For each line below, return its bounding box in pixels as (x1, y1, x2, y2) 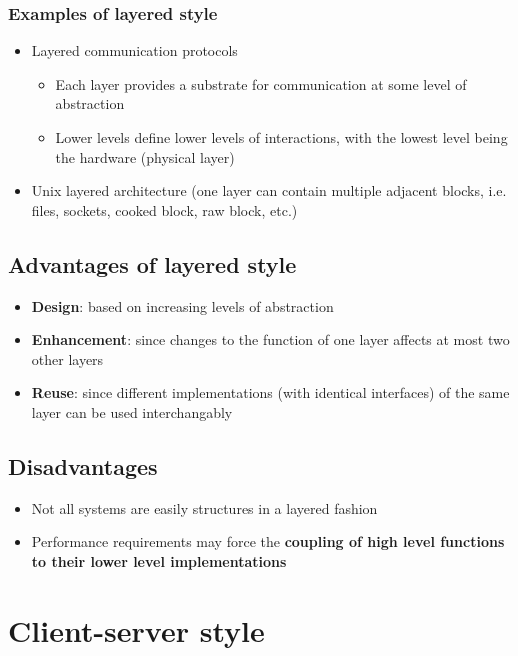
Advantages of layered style (8, 248, 297, 279)
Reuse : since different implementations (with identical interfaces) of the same (31, 382, 510, 403)
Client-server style (8, 609, 265, 650)
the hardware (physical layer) (55, 146, 235, 167)
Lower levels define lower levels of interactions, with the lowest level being (55, 127, 508, 147)
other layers (31, 348, 104, 369)
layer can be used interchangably (31, 401, 233, 422)
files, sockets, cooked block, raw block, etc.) (31, 199, 298, 220)
